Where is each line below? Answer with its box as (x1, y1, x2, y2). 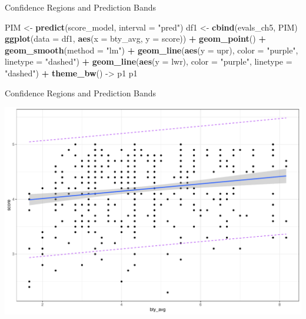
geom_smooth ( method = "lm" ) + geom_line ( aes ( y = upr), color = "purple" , (5, 43, 298, 56)
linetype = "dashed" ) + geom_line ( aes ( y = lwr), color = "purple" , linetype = (5, 55, 292, 68)
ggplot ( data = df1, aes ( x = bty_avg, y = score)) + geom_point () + (5, 32, 266, 45)
